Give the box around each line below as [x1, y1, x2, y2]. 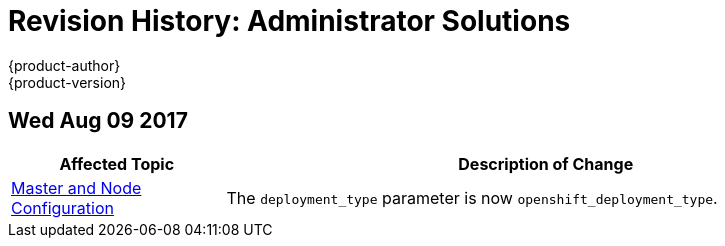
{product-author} [8, 56, 121, 74]
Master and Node [11, 177, 142, 198]
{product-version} [8, 73, 127, 91]
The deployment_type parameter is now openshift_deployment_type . [226, 187, 718, 208]
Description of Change [458, 153, 634, 174]
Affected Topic [59, 153, 175, 174]
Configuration [11, 197, 114, 218]
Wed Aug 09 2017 [8, 108, 188, 134]
